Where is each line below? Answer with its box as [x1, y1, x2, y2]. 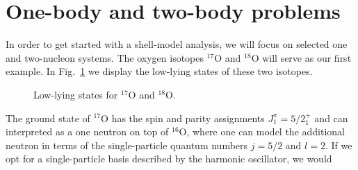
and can [314, 110, 348, 125]
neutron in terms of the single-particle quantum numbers [6, 137, 248, 152]
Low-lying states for [33, 87, 118, 101]
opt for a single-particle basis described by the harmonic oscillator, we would [6, 151, 332, 166]
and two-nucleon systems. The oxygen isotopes [6, 50, 204, 65]
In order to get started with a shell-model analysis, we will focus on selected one [6, 37, 348, 51]
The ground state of [6, 110, 90, 125]
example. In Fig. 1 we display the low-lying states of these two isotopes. [6, 64, 313, 78]
